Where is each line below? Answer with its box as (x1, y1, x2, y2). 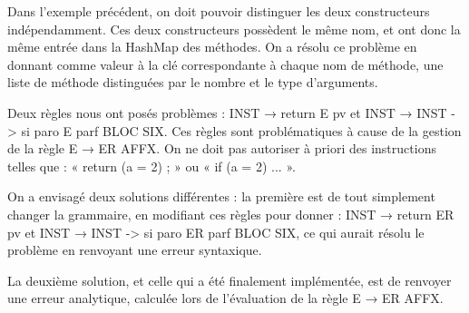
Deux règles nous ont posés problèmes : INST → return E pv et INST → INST (7, 103, 447, 122)
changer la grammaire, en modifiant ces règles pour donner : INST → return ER (7, 204, 454, 223)
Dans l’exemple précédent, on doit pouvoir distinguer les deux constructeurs (7, 2, 430, 20)
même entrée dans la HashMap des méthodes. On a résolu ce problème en (7, 37, 417, 56)
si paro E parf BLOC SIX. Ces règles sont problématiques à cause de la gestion (21, 121, 462, 140)
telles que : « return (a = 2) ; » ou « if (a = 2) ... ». (7, 156, 296, 175)
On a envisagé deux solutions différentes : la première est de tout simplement (7, 187, 435, 206)
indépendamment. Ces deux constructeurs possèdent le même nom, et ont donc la (7, 19, 461, 38)
